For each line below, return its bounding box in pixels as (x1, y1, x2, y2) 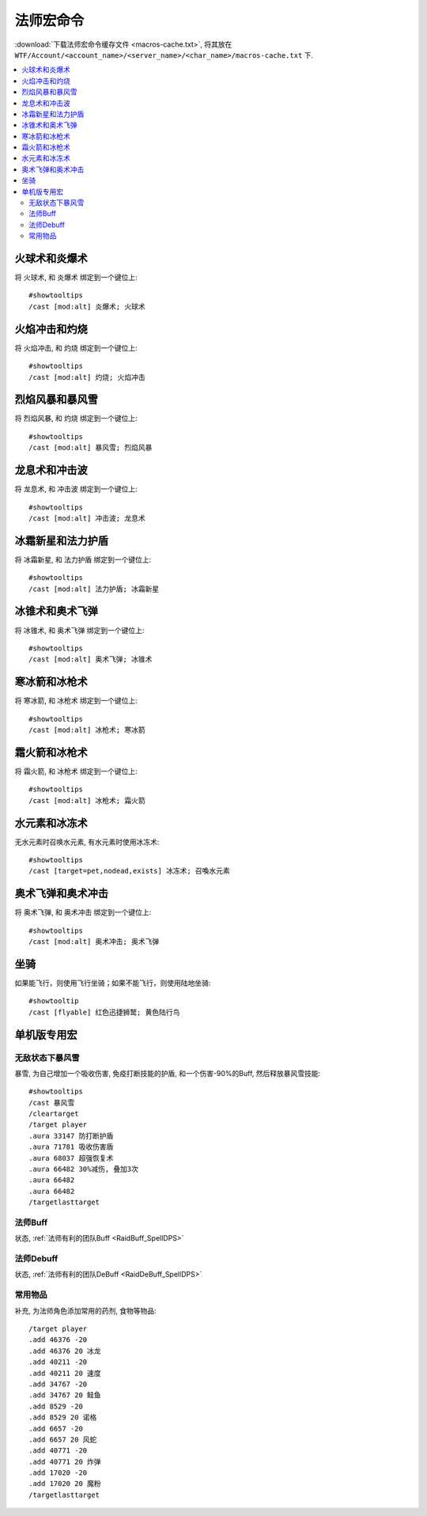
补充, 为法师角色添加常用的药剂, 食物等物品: (14, 1306, 157, 1315)
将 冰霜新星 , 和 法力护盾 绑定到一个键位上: (14, 555, 152, 564)
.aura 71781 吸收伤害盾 (28, 1143, 114, 1151)
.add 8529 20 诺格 (28, 1413, 97, 1422)
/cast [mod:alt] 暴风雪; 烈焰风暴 (28, 443, 153, 453)
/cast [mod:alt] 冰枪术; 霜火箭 (28, 796, 145, 805)
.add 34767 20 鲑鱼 (28, 1391, 102, 1400)
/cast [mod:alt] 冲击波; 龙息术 (28, 514, 145, 522)
